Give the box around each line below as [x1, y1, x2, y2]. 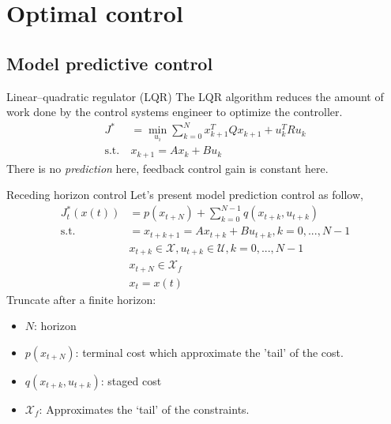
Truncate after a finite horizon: [6, 291, 156, 307]
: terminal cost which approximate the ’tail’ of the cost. [75, 344, 344, 361]
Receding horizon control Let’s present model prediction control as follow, [6, 186, 363, 203]
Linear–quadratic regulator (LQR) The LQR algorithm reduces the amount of [6, 88, 384, 104]
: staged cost [100, 373, 162, 389]
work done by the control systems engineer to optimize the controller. [6, 103, 343, 120]
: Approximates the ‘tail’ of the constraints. [39, 401, 250, 418]
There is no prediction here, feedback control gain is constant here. [6, 159, 329, 176]
